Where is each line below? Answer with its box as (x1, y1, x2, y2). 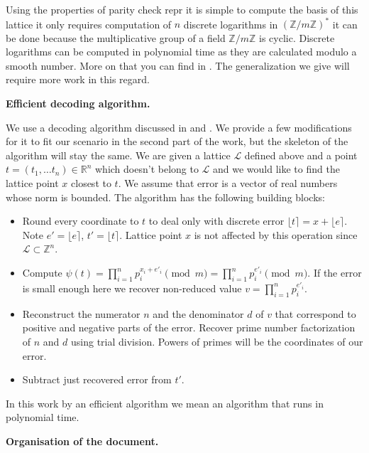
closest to (71, 176, 111, 191)
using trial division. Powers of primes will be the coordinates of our (71, 334, 363, 348)
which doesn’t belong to (95, 161, 199, 176)
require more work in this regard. (6, 72, 150, 87)
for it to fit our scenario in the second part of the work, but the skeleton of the (6, 134, 348, 149)
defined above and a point (244, 147, 358, 162)
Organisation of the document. (6, 433, 159, 448)
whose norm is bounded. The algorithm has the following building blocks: (6, 189, 325, 204)
